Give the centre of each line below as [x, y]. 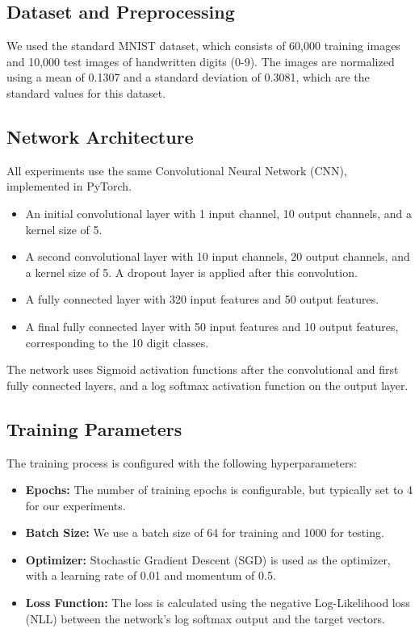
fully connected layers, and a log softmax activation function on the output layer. [207, 385]
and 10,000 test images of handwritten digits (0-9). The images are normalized [201, 61]
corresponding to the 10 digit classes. [117, 342]
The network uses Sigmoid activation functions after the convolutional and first [203, 369]
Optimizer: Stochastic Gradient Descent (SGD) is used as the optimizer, [208, 559]
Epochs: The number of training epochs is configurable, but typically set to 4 [219, 490]
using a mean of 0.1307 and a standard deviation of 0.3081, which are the [188, 77]
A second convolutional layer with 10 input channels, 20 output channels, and [218, 256]
